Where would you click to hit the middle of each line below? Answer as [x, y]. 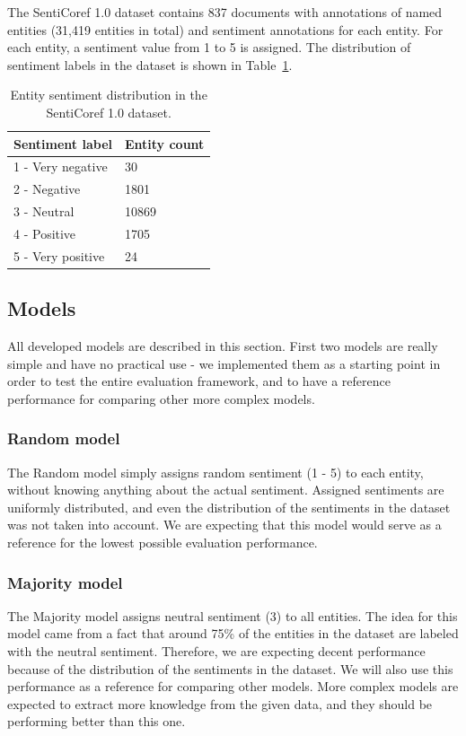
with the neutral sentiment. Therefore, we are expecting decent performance [216, 651]
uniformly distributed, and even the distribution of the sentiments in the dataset [229, 507]
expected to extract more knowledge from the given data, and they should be [220, 703]
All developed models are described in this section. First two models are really [223, 346]
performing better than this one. [97, 721]
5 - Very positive [59, 255]
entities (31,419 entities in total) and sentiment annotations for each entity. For [225, 29]
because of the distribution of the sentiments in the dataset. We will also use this [230, 668]
